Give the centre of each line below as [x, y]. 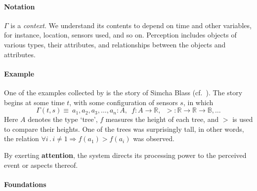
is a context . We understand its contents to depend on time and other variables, [131, 25]
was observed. [154, 138]
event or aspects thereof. [41, 165]
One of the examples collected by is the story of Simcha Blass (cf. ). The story [123, 92]
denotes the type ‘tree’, [63, 119]
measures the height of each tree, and [162, 119]
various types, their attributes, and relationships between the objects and [115, 44]
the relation [21, 138]
